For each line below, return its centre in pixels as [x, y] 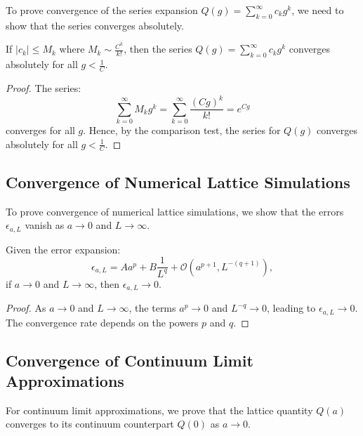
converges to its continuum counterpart [90, 424]
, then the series [158, 49]
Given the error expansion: [63, 249]
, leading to [291, 308]
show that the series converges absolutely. [95, 25]
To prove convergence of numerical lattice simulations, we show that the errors [175, 211]
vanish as [45, 225]
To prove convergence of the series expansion [102, 10]
